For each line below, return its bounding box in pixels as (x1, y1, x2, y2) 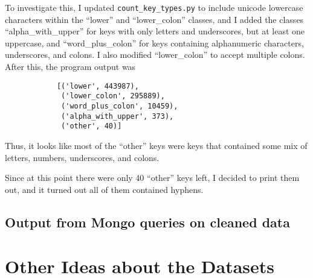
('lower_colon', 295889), (61, 92, 165, 101)
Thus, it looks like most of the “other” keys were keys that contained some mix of (5, 139, 308, 151)
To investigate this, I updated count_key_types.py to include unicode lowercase (5, 1, 303, 13)
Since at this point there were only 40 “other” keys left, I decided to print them (5, 171, 300, 184)
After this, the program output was (5, 60, 136, 73)
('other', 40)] (61, 122, 122, 131)
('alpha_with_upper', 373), (61, 112, 174, 121)
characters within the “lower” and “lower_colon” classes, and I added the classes (5, 13, 304, 25)
